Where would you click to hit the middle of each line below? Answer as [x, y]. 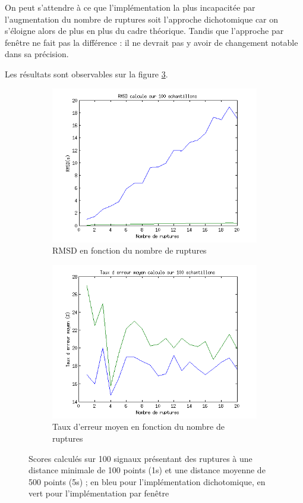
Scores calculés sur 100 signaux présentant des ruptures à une [141, 458]
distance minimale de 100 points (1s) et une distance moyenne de [147, 470]
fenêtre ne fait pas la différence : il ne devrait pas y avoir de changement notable [151, 42]
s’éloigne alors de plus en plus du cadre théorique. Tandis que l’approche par [144, 31]
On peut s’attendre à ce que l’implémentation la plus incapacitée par [130, 7]
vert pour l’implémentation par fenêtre [99, 493]
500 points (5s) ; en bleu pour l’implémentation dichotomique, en [147, 481]
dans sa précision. [37, 54]
